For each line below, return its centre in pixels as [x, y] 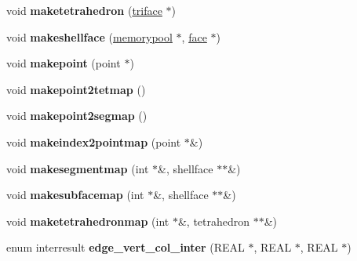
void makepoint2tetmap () [76, 89]
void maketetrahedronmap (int [88, 221]
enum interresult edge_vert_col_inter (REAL [126, 247]
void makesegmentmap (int [78, 168]
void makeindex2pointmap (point [94, 141]
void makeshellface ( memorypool [89, 36]
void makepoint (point [64, 63]
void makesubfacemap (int [75, 195]
